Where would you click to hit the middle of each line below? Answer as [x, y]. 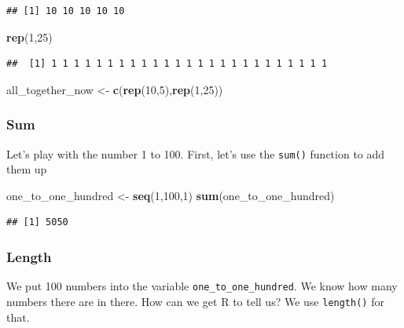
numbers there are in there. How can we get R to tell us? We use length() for [195, 301]
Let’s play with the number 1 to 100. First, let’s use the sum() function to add [196, 153]
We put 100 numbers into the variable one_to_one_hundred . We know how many [202, 286]
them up [27, 169]
